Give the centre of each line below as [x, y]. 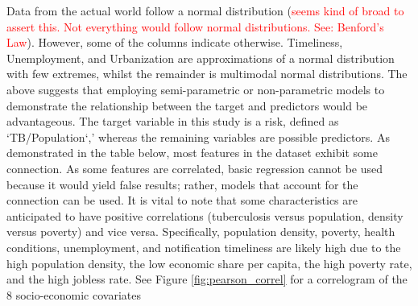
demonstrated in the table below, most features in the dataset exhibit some [192, 153]
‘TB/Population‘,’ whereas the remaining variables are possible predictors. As [198, 136]
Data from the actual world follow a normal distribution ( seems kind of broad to [205, 10]
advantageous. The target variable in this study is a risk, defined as [173, 121]
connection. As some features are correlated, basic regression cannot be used [195, 168]
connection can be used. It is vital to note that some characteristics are [182, 200]
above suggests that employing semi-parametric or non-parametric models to [196, 89]
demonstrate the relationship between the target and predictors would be [187, 105]
